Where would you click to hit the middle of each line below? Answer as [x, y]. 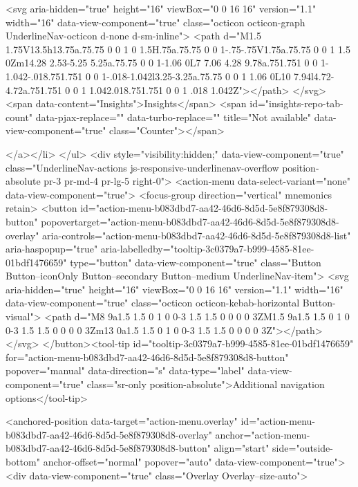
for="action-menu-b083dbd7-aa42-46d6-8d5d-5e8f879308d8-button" [147, 357]
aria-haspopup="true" [52, 249]
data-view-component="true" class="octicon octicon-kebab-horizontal [153, 303]
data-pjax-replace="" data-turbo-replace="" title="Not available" [173, 117]
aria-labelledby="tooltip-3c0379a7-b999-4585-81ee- [207, 249]
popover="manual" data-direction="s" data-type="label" [125, 370]
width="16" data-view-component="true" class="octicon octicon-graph [156, 22]
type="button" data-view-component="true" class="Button [196, 262]
